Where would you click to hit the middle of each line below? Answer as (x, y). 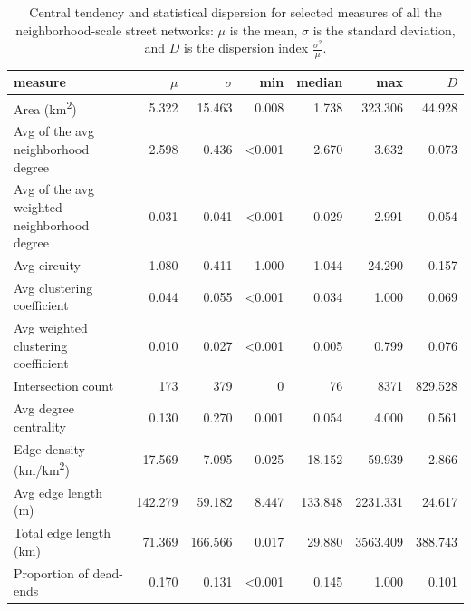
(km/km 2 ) (42, 468)
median (320, 82)
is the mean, (264, 29)
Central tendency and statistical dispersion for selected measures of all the (235, 12)
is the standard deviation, (384, 29)
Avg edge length (58, 492)
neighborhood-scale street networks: (115, 29)
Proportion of (51, 572)
